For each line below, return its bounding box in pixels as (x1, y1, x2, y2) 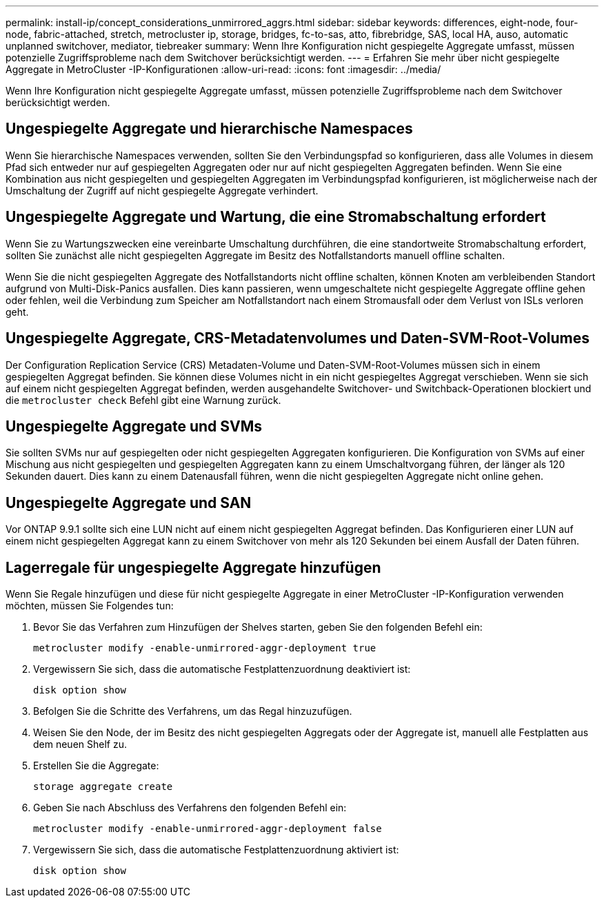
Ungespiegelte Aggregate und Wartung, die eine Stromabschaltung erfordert (6, 208, 546, 226)
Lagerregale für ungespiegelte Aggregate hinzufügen (6, 558, 381, 576)
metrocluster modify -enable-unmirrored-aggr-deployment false (33, 823, 382, 835)
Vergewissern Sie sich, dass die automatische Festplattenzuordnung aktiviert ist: (33, 844, 399, 856)
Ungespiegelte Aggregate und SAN (6, 494, 252, 511)
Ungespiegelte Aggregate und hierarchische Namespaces (6, 120, 413, 138)
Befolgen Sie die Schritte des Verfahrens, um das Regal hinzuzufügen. (33, 705, 352, 718)
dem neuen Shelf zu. (33, 738, 127, 751)
